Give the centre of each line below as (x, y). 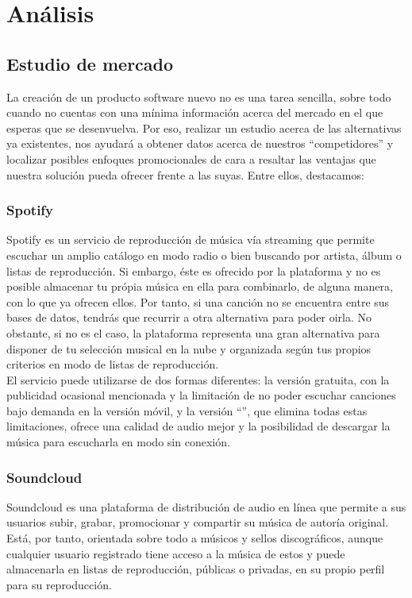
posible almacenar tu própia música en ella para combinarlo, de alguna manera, (200, 286)
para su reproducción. (59, 584)
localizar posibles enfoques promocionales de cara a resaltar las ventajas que (191, 158)
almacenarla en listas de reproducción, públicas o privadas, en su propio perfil (196, 569)
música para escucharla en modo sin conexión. (118, 442)
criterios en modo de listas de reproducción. (113, 364)
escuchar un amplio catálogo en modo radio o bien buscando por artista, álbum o (204, 255)
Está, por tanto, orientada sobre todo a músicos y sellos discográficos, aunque (195, 538)
